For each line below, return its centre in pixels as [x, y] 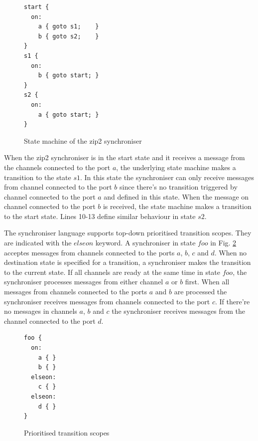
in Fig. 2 [223, 243]
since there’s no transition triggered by [179, 187]
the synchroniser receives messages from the [178, 311]
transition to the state [38, 177]
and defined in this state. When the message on [176, 196]
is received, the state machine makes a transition [177, 206]
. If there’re [233, 301]
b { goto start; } [68, 76]
